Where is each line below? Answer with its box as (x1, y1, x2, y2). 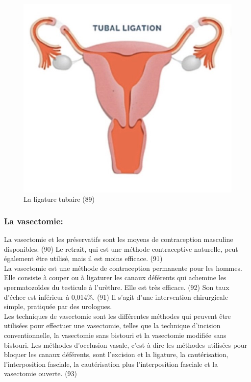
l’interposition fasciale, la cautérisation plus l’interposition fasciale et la (4, 358, 218, 369)
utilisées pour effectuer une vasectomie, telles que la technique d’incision (4, 320, 221, 331)
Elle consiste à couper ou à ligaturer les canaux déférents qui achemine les (4, 272, 226, 283)
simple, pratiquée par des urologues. (4, 301, 112, 311)
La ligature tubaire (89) (24, 194, 95, 204)
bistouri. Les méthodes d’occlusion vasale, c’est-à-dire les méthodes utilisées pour (4, 339, 248, 350)
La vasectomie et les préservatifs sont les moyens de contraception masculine (4, 234, 233, 244)
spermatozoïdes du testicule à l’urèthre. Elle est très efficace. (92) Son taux (4, 282, 229, 292)
